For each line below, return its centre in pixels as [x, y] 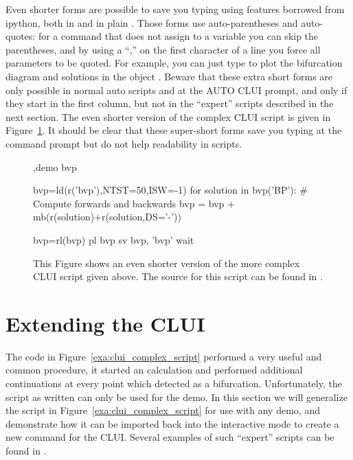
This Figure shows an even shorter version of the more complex [167, 263]
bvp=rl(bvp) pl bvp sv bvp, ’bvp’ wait [114, 239]
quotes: [21, 36]
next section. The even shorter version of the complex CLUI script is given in [168, 116]
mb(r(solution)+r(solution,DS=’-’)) [107, 217]
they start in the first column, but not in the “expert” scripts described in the [170, 103]
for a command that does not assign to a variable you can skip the [178, 36]
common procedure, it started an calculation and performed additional [154, 370]
